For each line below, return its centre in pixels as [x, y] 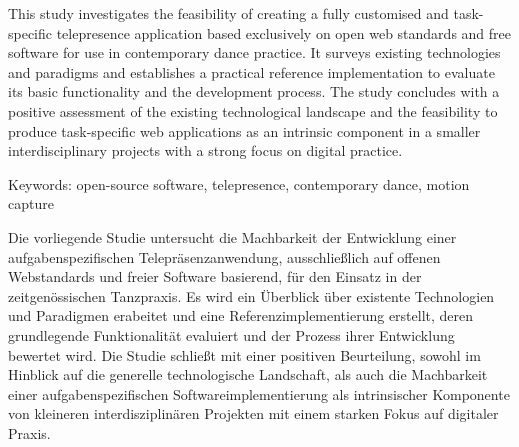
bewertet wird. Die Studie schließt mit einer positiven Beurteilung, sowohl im [244, 354]
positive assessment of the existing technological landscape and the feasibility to [253, 110]
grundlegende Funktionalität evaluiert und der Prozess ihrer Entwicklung [231, 334]
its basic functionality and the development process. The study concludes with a [254, 91]
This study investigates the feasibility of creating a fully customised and [228, 13]
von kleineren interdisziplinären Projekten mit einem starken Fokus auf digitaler [253, 413]
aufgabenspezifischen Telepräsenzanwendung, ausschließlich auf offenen [224, 256]
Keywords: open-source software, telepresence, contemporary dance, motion [239, 183]
